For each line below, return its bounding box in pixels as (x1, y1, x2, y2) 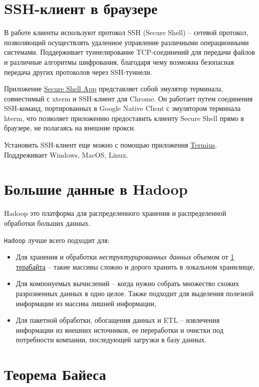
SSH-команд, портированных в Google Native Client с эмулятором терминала (4, 103, 241, 113)
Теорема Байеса (4, 364, 106, 384)
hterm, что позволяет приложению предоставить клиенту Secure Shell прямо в (4, 112, 244, 123)
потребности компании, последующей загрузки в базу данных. (16, 334, 207, 345)
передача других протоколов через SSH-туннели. (4, 66, 152, 77)
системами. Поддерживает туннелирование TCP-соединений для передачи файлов (4, 47, 255, 57)
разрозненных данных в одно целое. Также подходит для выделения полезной (16, 288, 254, 298)
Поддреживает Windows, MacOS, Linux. (4, 149, 128, 160)
